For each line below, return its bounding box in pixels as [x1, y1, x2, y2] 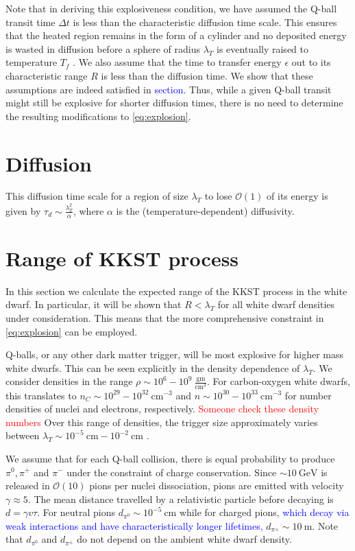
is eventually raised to [217, 41, 308, 56]
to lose [204, 189, 232, 203]
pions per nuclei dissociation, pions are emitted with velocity [89, 478, 344, 493]
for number [284, 388, 332, 402]
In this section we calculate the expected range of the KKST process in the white [5, 283, 347, 298]
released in [5, 478, 50, 493]
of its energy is [267, 189, 328, 203]
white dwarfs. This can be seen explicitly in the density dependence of [5, 360, 300, 375]
